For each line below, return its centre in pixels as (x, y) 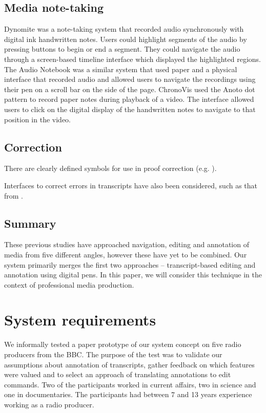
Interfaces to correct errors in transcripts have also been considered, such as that (131, 185)
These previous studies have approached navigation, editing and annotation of (127, 244)
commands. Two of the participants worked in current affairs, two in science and (130, 384)
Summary (30, 223)
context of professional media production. (69, 284)
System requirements (80, 320)
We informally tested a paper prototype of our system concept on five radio (123, 344)
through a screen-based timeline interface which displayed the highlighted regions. (132, 59)
